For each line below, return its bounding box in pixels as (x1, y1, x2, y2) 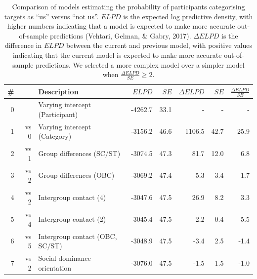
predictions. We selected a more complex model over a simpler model (36, 59, 245, 70)
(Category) (38, 131, 72, 141)
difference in (4, 40, 42, 50)
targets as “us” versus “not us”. (4, 11, 99, 21)
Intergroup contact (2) (38, 214, 106, 224)
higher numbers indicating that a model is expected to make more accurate (7, 21, 235, 31)
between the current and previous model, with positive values (66, 40, 253, 50)
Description (38, 86, 79, 97)
